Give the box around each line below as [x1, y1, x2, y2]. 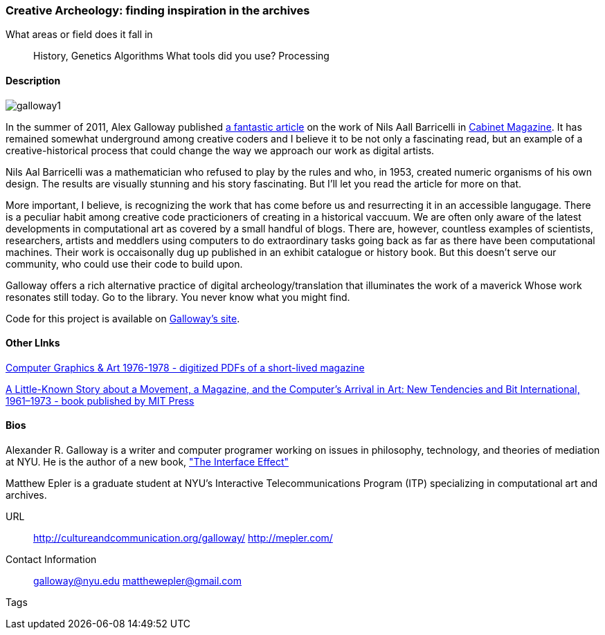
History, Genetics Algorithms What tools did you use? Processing [33, 50, 329, 62]
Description [6, 74, 61, 86]
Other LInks [6, 337, 60, 349]
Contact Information [6, 553, 97, 566]
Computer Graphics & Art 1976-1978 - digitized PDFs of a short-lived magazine [6, 361, 365, 374]
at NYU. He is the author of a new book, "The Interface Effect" [6, 456, 289, 468]
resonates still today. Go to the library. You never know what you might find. [6, 291, 350, 303]
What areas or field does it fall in [6, 28, 153, 41]
